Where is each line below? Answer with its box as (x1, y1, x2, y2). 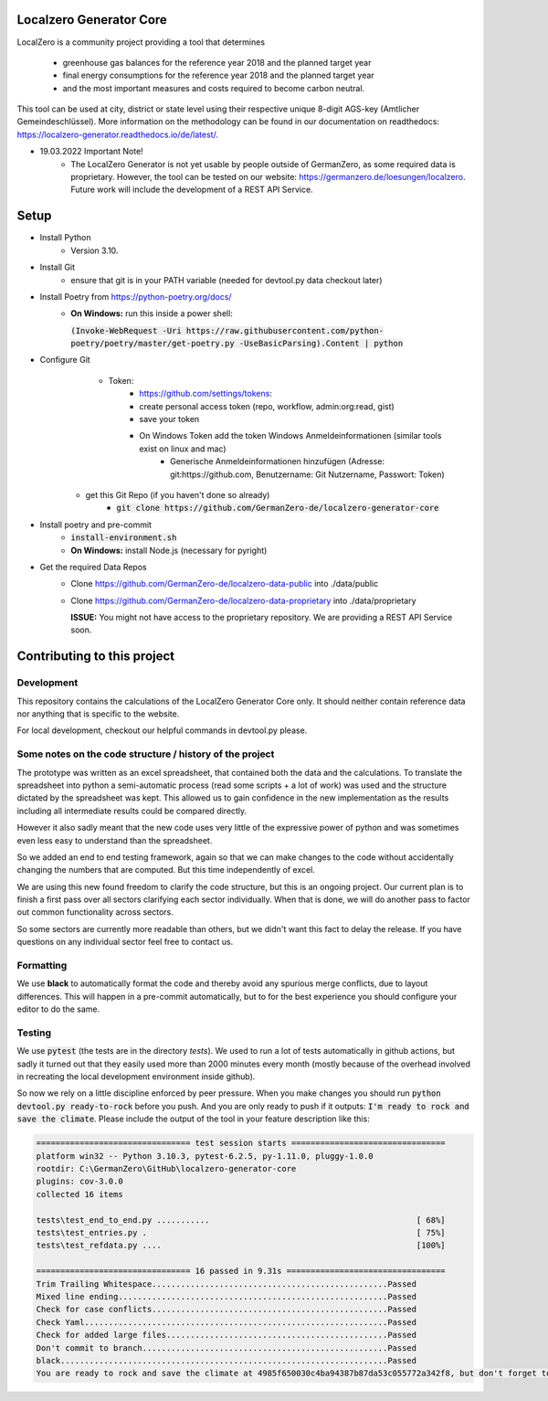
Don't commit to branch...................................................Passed (36, 1343, 417, 1353)
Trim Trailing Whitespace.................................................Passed (36, 1279, 417, 1289)
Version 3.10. (70, 245, 119, 256)
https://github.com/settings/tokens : (139, 388, 273, 399)
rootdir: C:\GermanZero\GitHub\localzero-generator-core (36, 1163, 297, 1174)
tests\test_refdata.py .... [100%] (36, 1240, 447, 1251)
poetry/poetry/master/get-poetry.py (70, 338, 235, 349)
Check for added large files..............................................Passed (36, 1330, 417, 1341)
